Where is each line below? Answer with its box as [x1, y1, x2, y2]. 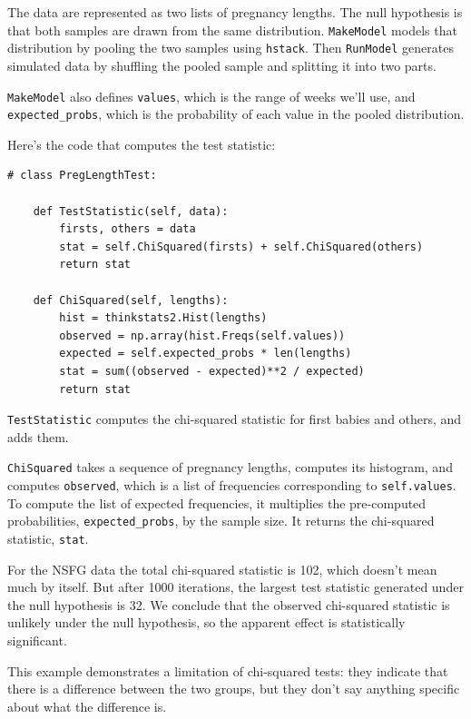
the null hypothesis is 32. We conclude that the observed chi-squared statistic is [7, 595, 450, 614]
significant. [7, 630, 67, 649]
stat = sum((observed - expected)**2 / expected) [59, 364, 365, 378]
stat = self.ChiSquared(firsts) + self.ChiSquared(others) [59, 240, 424, 253]
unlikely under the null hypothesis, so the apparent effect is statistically [7, 613, 406, 632]
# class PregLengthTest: [7, 169, 157, 182]
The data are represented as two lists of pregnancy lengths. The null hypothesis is [7, 3, 463, 21]
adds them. [7, 427, 69, 446]
